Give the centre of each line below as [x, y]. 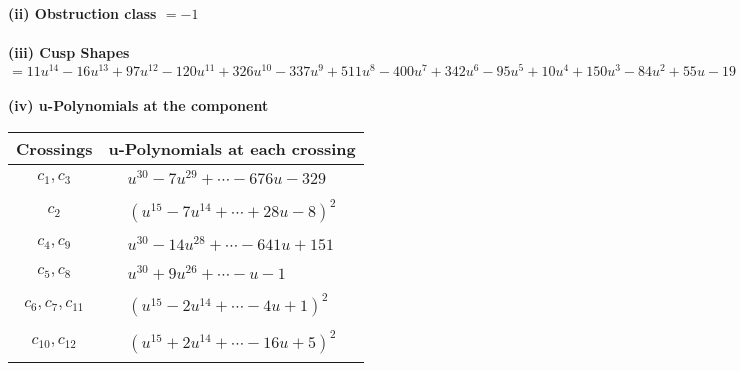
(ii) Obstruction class [82, 13]
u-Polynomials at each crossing [232, 149]
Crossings [54, 149]
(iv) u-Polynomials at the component [138, 105]
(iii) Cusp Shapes [69, 52]
